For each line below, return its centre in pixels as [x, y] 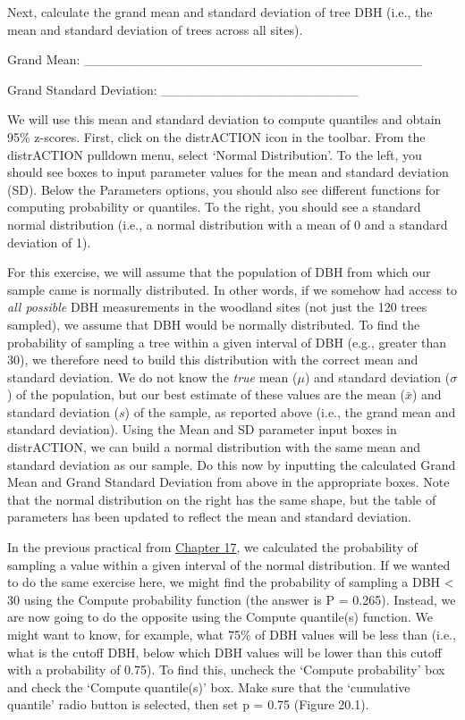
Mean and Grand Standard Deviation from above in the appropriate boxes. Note [228, 482]
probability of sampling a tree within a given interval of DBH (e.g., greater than [227, 342]
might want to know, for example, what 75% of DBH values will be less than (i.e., [232, 634]
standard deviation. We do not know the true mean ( [152, 377]
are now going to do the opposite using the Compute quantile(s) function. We [220, 617]
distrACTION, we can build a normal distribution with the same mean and [214, 447]
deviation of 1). [49, 242]
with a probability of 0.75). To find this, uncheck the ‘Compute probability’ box [226, 670]
